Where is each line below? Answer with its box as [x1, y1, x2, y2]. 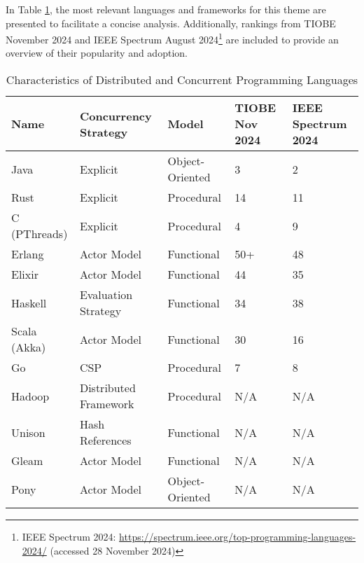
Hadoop [11, 387, 50, 404]
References [79, 432, 132, 449]
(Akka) [11, 339, 46, 356]
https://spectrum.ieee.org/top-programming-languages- [119, 529, 356, 544]
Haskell [11, 294, 47, 311]
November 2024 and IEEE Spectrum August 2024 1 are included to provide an [6, 30, 339, 46]
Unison [11, 424, 45, 440]
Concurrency [79, 107, 152, 124]
